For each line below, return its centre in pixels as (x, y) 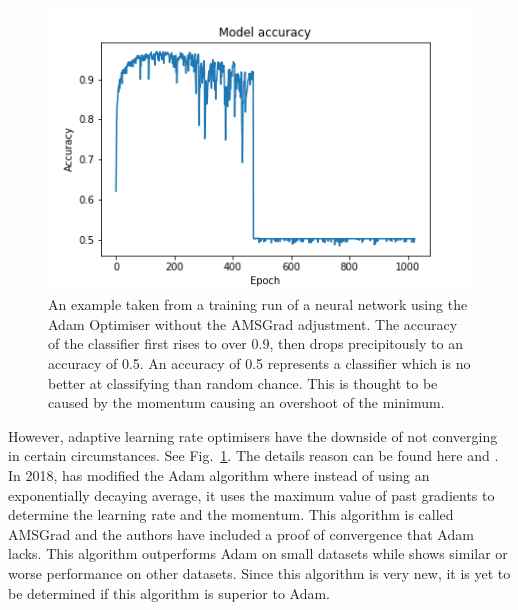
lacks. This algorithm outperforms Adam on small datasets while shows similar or (258, 553)
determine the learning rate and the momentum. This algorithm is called (231, 514)
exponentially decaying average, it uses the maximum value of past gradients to (251, 494)
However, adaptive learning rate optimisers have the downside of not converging (253, 435)
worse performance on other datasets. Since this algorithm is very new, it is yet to (259, 572)
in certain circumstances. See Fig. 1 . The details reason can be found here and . (253, 455)
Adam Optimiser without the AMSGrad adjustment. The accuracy (253, 323)
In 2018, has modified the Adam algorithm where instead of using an (219, 475)
